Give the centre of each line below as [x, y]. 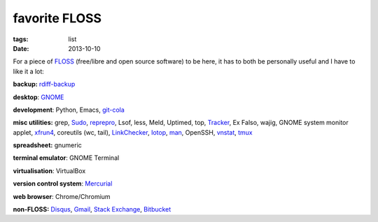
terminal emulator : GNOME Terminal [66, 158]
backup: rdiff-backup [44, 84]
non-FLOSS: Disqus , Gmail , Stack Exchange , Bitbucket [92, 209]
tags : [21, 39]
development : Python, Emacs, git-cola [69, 110]
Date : [21, 48]
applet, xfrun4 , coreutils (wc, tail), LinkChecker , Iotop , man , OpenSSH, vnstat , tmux [133, 132]
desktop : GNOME [38, 97]
